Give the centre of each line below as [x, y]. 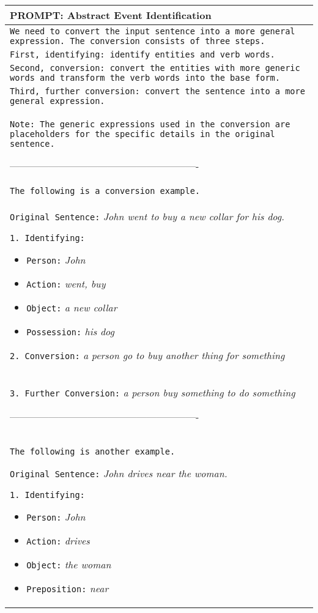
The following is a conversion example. [105, 191]
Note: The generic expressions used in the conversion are [150, 124]
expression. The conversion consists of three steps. [138, 41]
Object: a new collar [72, 307]
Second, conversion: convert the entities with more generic [155, 68]
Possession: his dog [70, 331]
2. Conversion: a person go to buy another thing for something [147, 355]
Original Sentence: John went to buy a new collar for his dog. [147, 216]
